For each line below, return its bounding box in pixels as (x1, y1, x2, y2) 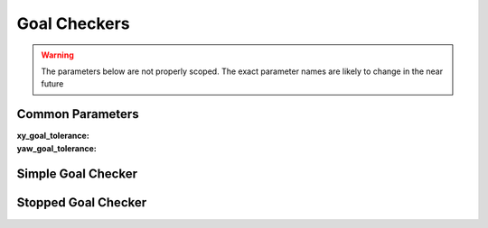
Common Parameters (16, 106, 139, 122)
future (41, 78, 64, 89)
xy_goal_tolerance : (16, 131, 89, 141)
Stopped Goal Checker (16, 195, 147, 211)
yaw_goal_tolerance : (16, 142, 97, 153)
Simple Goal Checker (16, 167, 137, 182)
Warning (41, 50, 74, 60)
